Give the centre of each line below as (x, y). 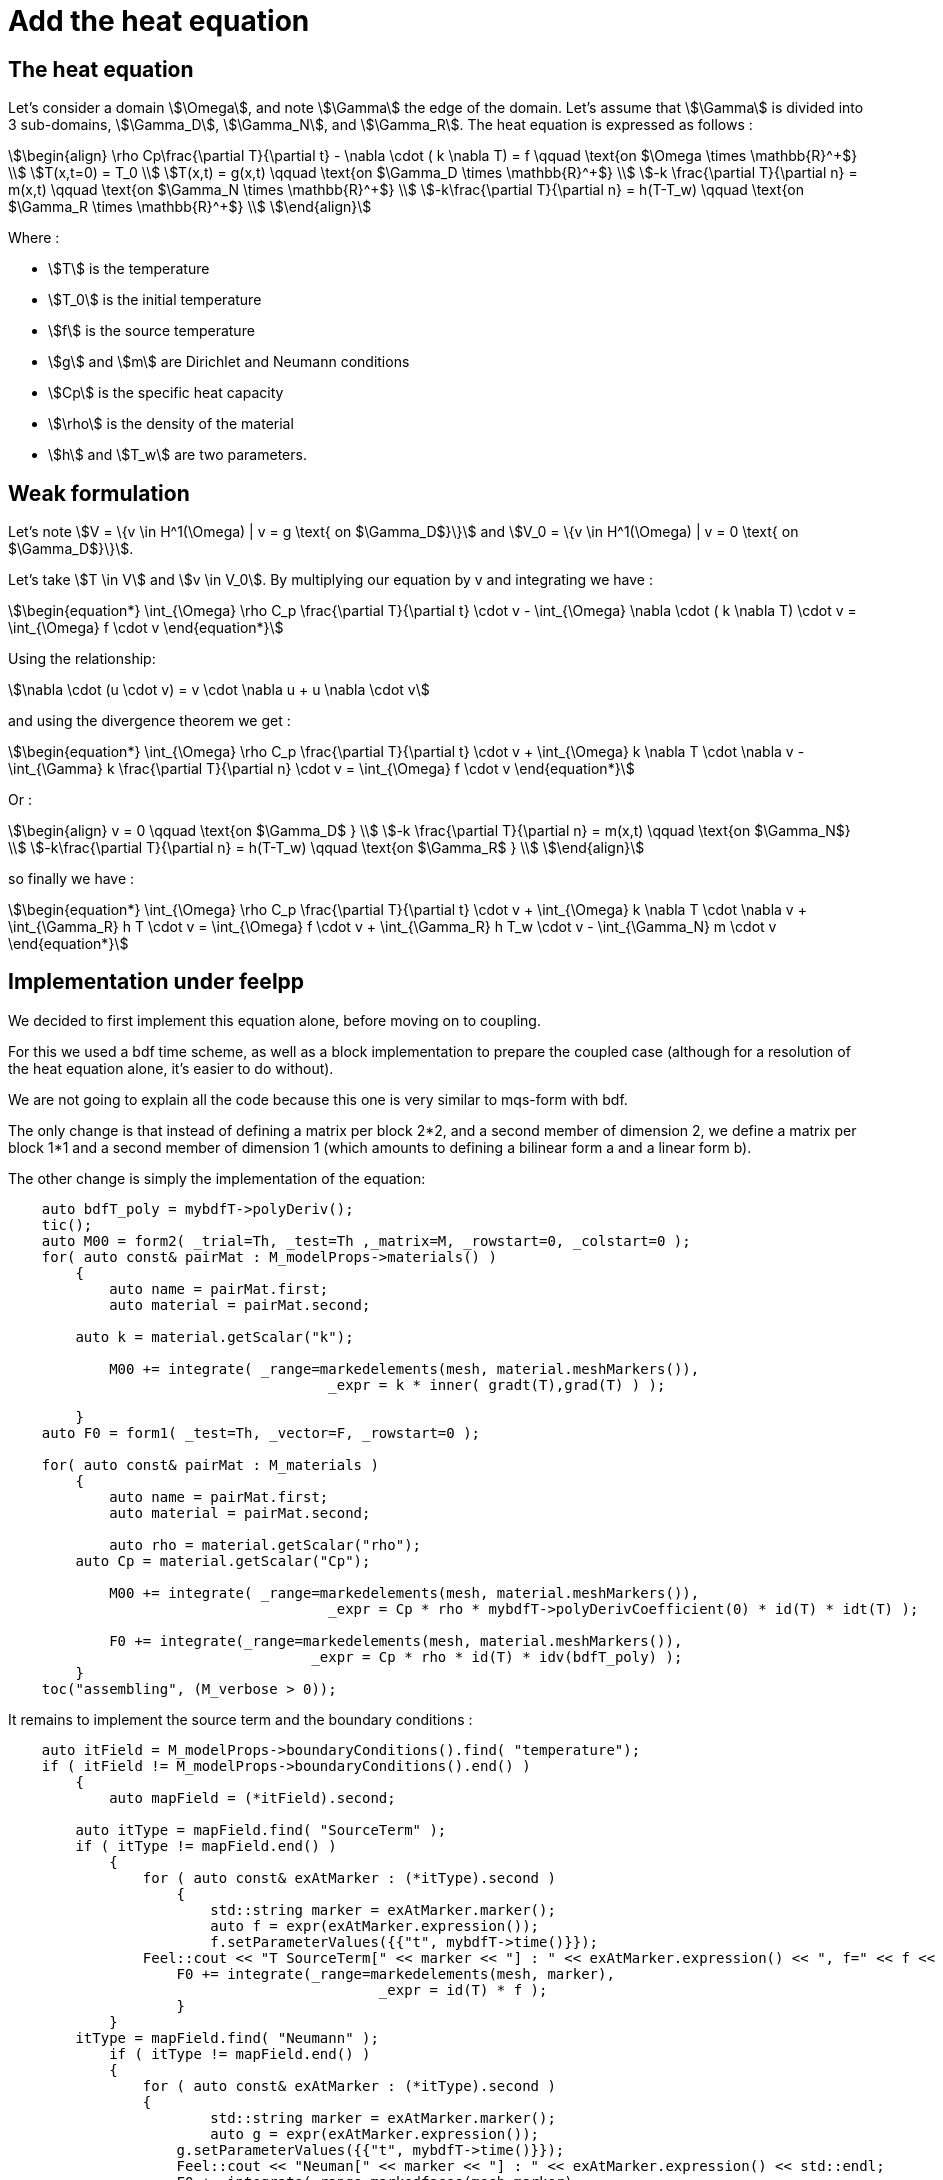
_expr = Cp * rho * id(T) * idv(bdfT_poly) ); (497, 1656)
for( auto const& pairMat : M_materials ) (210, 1464)
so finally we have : (71, 879)
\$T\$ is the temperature (129, 269)
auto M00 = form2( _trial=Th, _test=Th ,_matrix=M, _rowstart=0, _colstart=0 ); (366, 1240)
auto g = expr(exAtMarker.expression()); (375, 2133)
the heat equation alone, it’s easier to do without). (171, 1068)
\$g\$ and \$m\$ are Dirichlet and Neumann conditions (229, 362)
